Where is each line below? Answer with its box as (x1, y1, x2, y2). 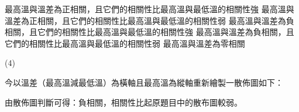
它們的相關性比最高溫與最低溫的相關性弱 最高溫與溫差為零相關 (5, 37, 245, 49)
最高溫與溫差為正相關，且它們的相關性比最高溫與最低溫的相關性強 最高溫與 (5, 3, 294, 15)
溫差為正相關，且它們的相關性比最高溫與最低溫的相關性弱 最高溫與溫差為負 (5, 14, 294, 26)
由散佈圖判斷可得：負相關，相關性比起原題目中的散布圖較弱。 (5, 96, 242, 108)
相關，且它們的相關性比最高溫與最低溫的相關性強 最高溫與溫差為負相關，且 (5, 26, 294, 38)
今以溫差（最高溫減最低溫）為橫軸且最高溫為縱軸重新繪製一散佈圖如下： (5, 76, 283, 88)
